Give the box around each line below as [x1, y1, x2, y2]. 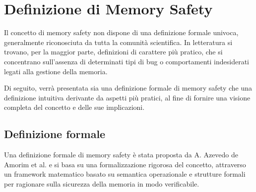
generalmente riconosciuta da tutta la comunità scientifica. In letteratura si [4, 37, 233, 47]
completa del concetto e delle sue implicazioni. [4, 102, 145, 112]
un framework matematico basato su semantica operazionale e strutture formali [4, 169, 246, 179]
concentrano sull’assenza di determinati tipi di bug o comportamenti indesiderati [4, 56, 249, 66]
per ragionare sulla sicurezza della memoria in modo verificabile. [4, 178, 199, 189]
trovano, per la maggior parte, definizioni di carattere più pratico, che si [4, 47, 223, 57]
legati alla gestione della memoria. [4, 66, 108, 76]
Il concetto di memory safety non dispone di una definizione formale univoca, [4, 27, 239, 38]
